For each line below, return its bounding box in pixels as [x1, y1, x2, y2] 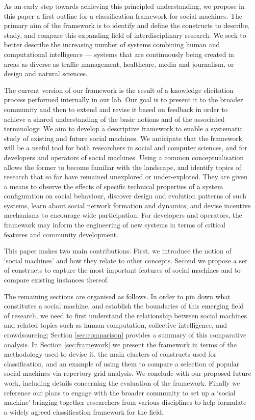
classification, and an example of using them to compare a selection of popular [4, 358, 240, 368]
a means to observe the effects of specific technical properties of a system [4, 181, 223, 191]
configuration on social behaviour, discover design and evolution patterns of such [4, 191, 247, 201]
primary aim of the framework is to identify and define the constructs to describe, [4, 20, 250, 30]
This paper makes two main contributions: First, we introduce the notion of [4, 246, 231, 256]
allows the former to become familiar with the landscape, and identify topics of [4, 162, 241, 172]
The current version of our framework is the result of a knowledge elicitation [4, 84, 233, 95]
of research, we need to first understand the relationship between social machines [4, 310, 247, 320]
